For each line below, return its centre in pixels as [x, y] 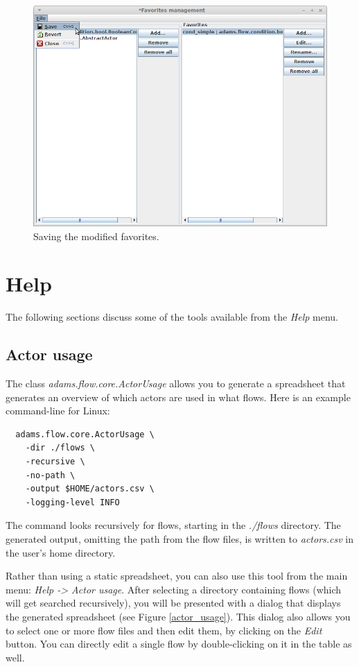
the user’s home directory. [61, 552]
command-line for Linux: [58, 411]
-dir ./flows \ [60, 448]
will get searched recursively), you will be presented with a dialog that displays [173, 603]
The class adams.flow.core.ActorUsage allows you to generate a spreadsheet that [176, 383]
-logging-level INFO [72, 502]
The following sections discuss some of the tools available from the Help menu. [172, 317]
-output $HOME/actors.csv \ [90, 489]
